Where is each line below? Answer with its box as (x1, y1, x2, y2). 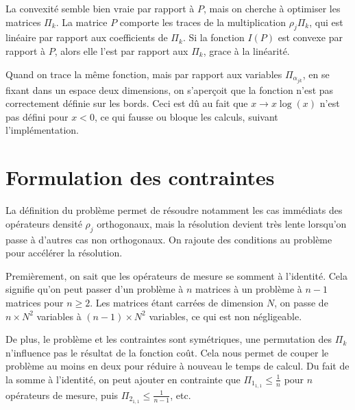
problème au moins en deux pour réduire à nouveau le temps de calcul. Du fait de (5, 359, 350, 373)
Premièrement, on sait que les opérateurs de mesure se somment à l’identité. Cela (5, 268, 347, 282)
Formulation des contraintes (5, 163, 275, 191)
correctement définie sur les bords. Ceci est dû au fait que (5, 96, 248, 110)
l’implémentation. (5, 123, 79, 137)
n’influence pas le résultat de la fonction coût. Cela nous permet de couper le (5, 345, 329, 359)
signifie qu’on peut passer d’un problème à (5, 282, 184, 296)
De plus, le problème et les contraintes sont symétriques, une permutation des (5, 332, 332, 346)
